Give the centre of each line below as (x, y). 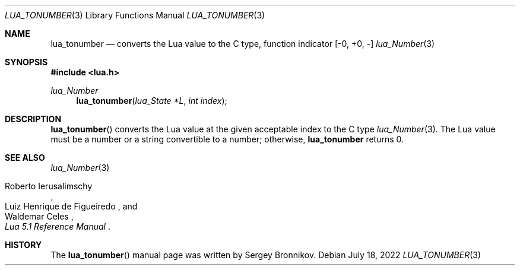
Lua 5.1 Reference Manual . (58, 226)
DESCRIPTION (33, 119)
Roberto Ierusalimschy (49, 186)
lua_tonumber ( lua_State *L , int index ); (152, 101)
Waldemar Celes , (39, 216)
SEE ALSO (25, 158)
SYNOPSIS (26, 62)
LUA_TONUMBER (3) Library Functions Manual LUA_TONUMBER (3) (135, 15)
